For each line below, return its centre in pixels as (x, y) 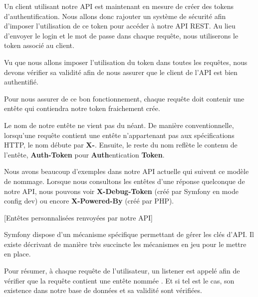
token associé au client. (39, 45)
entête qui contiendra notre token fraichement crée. (82, 108)
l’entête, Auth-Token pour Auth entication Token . (84, 154)
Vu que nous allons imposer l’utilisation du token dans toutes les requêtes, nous (126, 62)
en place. (17, 254)
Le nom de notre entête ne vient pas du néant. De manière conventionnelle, (119, 125)
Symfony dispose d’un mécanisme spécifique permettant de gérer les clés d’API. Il (129, 234)
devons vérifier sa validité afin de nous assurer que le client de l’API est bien (121, 72)
